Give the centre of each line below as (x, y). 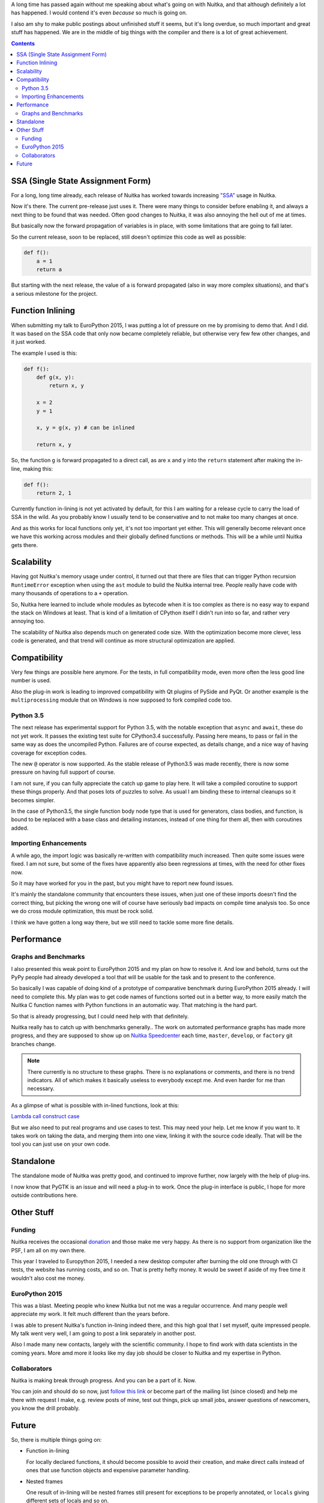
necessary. (41, 1089)
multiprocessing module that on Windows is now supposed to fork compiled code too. (121, 700)
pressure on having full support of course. (63, 772)
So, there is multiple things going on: (56, 1440)
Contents (23, 43)
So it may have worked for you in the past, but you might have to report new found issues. (122, 883)
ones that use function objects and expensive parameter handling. (108, 1471)
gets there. (25, 545)
